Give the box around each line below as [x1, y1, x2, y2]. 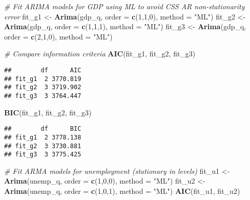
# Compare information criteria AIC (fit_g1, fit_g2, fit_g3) [4, 48, 196, 59]
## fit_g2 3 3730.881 [4, 142, 81, 150]
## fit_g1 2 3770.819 [4, 75, 81, 83]
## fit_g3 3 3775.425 [4, 151, 81, 158]
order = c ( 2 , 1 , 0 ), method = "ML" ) [4, 31, 113, 42]
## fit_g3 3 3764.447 [4, 92, 81, 99]
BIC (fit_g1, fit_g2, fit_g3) [4, 107, 92, 117]
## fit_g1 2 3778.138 [4, 133, 81, 141]
